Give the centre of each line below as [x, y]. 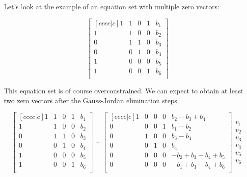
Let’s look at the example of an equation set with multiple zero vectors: [112, 6]
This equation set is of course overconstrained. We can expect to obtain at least [124, 91]
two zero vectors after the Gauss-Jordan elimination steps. [92, 100]
